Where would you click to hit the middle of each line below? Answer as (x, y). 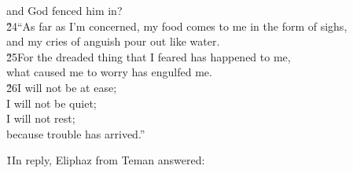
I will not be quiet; (51, 103)
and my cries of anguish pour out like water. (113, 41)
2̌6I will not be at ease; (62, 87)
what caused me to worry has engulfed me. (109, 72)
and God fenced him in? (64, 10)
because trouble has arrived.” (76, 133)
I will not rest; (41, 118)
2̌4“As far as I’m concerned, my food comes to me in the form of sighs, (177, 26)
